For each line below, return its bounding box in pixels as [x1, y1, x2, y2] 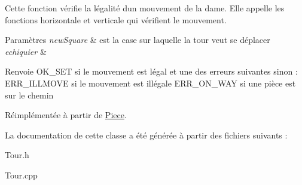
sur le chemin [5, 88, 54, 101]
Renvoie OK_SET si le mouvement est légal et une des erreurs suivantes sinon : [5, 65, 298, 78]
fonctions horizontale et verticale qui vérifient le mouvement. [5, 13, 227, 26]
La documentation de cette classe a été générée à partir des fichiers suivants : [5, 128, 288, 141]
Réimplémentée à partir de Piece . [5, 109, 127, 121]
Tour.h [5, 149, 29, 161]
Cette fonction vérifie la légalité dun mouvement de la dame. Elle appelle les [5, 2, 285, 14]
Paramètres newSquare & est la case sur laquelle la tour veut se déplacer [5, 33, 270, 46]
